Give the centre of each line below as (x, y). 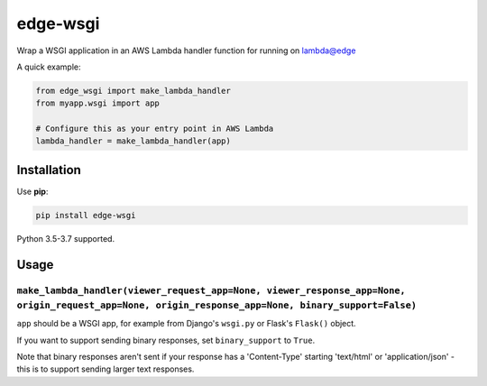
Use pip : (32, 191)
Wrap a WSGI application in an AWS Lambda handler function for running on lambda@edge (186, 51)
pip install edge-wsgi (86, 215)
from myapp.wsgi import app (97, 103)
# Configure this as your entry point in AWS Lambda (155, 129)
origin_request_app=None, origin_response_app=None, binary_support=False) (217, 305)
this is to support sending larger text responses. (106, 369)
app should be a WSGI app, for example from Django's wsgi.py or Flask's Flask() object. (186, 324)
